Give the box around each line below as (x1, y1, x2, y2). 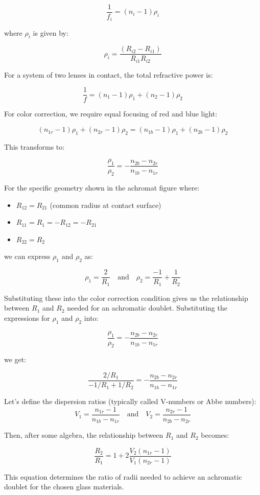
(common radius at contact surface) (50, 199, 161, 210)
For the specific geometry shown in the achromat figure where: (4, 182, 200, 193)
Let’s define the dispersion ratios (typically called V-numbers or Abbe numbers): (4, 396, 256, 407)
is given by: (33, 27, 68, 38)
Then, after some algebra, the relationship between (4, 430, 163, 440)
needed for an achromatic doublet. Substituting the (67, 302, 227, 313)
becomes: (201, 430, 229, 440)
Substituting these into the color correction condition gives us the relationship (4, 292, 248, 303)
